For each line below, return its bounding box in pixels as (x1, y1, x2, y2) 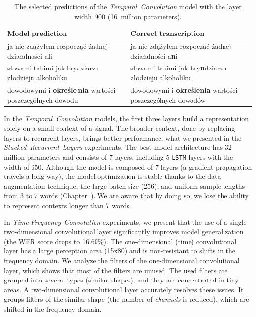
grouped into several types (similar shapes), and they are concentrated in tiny (4, 275, 239, 285)
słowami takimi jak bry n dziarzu (130, 63, 227, 73)
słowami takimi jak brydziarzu (7, 63, 99, 73)
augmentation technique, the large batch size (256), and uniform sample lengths (4, 180, 245, 191)
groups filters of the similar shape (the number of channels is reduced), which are (4, 294, 249, 304)
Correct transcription (130, 28, 205, 38)
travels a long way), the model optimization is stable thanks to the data (4, 171, 221, 181)
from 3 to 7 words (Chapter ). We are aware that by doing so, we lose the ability (4, 190, 249, 201)
